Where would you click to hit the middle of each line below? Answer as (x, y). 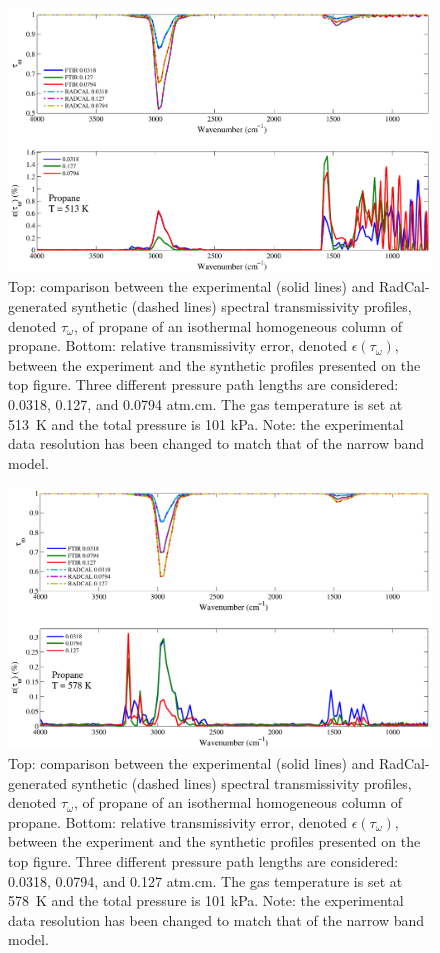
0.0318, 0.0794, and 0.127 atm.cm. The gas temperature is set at (205, 880)
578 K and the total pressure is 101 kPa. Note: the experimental (206, 900)
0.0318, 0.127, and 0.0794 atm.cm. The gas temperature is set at (205, 404)
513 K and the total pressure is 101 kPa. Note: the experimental (206, 423)
